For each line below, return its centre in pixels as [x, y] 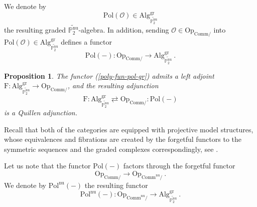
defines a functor [86, 41]
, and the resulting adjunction [113, 85]
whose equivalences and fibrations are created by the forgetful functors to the [123, 139]
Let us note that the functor [47, 166]
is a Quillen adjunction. [41, 112]
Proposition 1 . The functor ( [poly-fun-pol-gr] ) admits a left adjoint [109, 75]
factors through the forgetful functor [179, 166]
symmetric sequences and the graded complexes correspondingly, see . [111, 149]
